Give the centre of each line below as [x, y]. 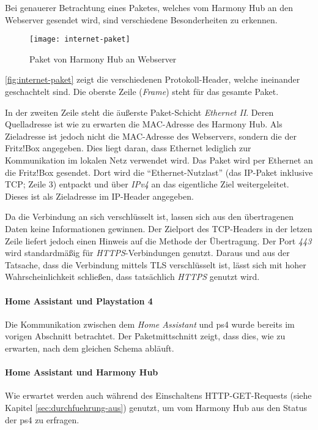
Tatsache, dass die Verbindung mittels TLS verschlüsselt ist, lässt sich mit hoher [156, 264]
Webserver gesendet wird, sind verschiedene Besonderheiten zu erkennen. [141, 19]
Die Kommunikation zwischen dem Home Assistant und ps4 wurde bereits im [150, 324]
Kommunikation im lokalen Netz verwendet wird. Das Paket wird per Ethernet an [159, 160]
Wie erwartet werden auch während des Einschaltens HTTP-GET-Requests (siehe [158, 395]
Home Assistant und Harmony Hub [82, 372]
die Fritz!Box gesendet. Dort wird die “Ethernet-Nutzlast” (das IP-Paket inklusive [159, 172]
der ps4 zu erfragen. [42, 419]
